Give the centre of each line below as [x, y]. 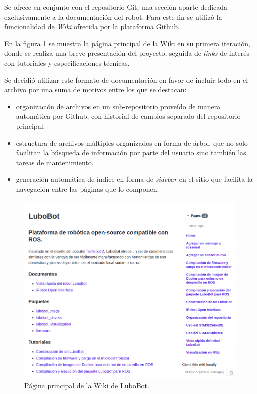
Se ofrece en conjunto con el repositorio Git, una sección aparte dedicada [116, 7]
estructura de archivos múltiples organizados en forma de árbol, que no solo [132, 143]
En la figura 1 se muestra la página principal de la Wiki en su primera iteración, [127, 43]
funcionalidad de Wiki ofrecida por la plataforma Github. [92, 26]
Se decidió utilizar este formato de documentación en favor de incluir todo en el [126, 79]
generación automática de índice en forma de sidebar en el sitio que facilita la [134, 179]
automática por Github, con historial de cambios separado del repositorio [128, 116]
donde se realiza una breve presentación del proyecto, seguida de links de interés [127, 53]
